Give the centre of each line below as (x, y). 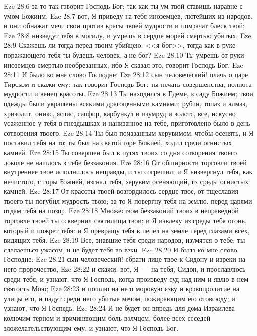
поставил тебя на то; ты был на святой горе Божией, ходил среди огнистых (118, 142)
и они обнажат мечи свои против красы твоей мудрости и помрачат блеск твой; (124, 26)
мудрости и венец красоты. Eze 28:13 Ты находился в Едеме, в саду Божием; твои (128, 94)
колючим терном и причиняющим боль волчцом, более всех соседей (107, 318)
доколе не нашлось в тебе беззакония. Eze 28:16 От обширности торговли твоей (125, 162)
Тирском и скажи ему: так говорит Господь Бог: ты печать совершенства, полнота (128, 84)
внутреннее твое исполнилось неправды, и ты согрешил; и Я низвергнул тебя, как (128, 172)
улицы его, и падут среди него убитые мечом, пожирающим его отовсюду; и (120, 298)
